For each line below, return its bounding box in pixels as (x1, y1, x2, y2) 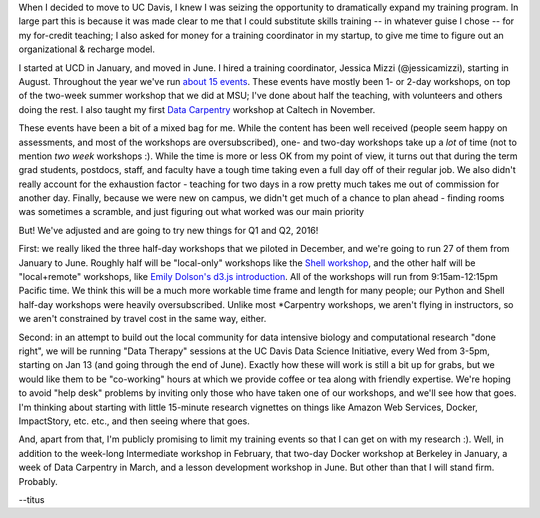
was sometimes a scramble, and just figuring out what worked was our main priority (18, 206, 365, 218)
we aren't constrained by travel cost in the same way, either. (18, 313, 267, 325)
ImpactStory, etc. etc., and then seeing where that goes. (18, 415, 250, 427)
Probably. (18, 475, 59, 487)
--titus (18, 493, 45, 505)
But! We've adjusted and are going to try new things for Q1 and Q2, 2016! (18, 224, 319, 236)
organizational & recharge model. (18, 43, 155, 55)
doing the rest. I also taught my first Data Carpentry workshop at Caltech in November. (18, 103, 376, 115)
